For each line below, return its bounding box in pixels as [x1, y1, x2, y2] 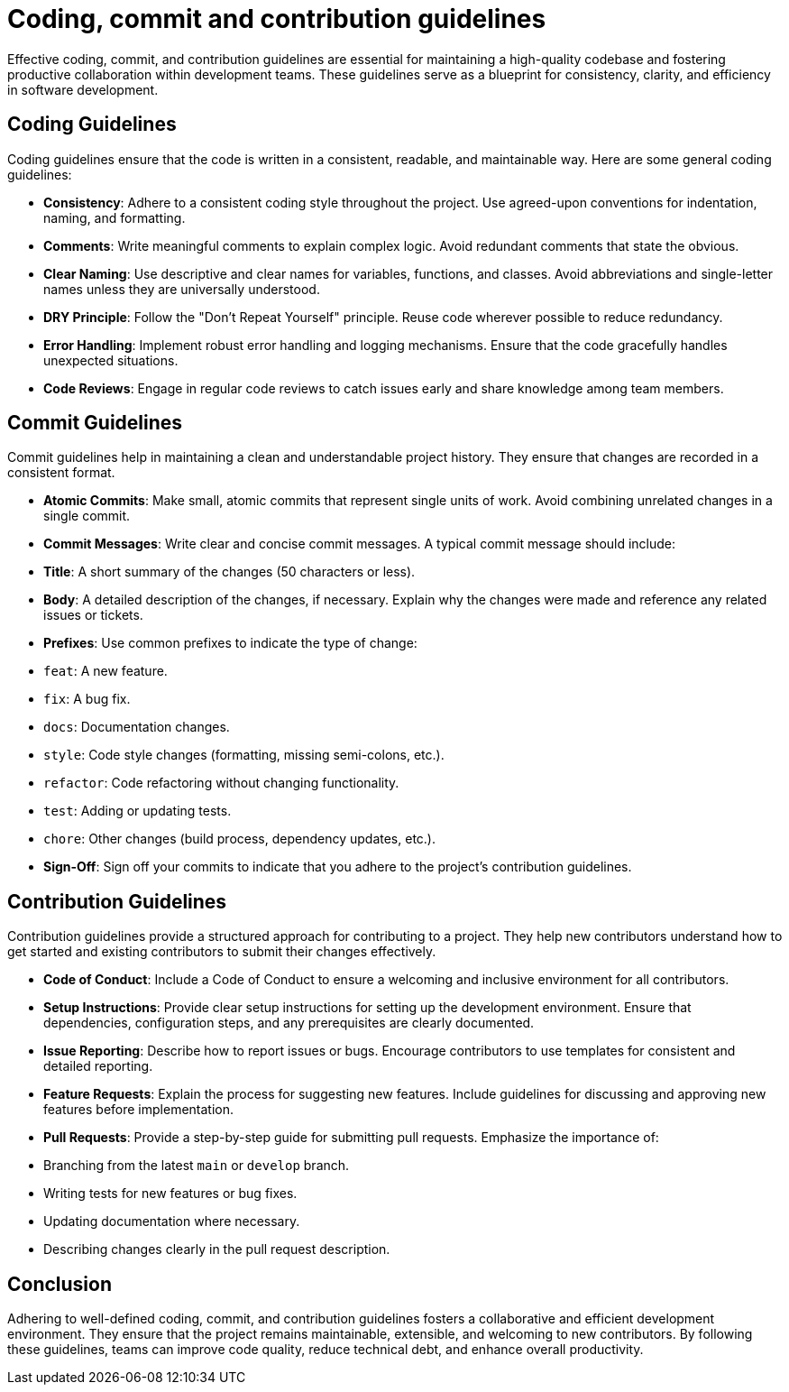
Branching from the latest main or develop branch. [43, 1157, 350, 1174]
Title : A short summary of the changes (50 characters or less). [43, 564, 416, 580]
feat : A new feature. [43, 663, 168, 679]
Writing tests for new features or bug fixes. [43, 1185, 298, 1202]
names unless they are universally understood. [43, 281, 320, 297]
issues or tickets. [43, 607, 143, 623]
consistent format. [7, 465, 115, 481]
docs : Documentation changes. [43, 719, 230, 735]
